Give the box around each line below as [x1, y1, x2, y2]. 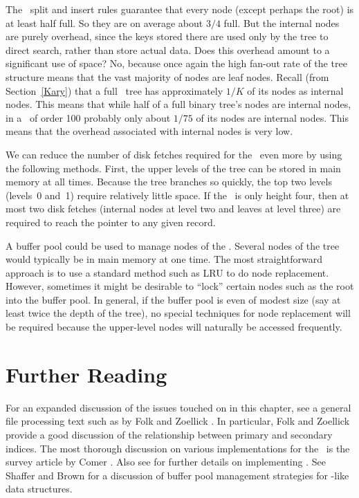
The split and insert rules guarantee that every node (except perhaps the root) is [6, 2, 354, 16]
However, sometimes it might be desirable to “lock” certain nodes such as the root [6, 279, 354, 293]
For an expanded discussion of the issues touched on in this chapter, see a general [6, 400, 351, 414]
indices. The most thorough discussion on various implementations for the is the [6, 441, 350, 455]
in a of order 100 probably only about [6, 110, 171, 124]
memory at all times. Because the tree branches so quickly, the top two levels [6, 174, 332, 189]
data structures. [6, 481, 73, 496]
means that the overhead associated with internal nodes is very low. [6, 124, 293, 138]
